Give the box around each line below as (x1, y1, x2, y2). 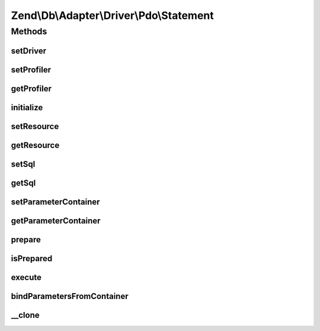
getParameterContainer (11, 216, 101, 226)
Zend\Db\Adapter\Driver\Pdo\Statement (11, 9, 215, 22)
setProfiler (11, 65, 52, 75)
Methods (11, 26, 47, 37)
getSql (11, 178, 36, 188)
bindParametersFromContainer (11, 291, 129, 301)
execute (11, 272, 41, 282)
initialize (11, 102, 43, 113)
